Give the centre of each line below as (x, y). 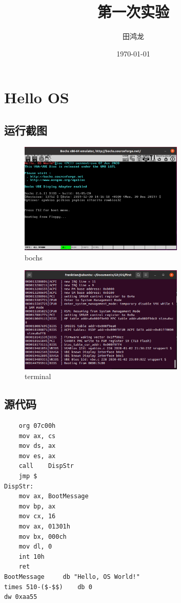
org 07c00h (37, 426)
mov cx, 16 (37, 516)
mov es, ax (37, 456)
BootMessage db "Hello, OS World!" (72, 577)
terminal (38, 376)
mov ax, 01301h (44, 526)
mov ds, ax (37, 446)
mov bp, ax (37, 506)
